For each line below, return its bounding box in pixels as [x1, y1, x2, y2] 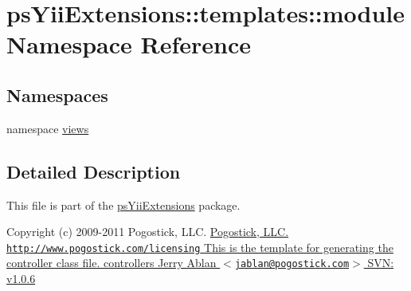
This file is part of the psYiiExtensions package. [6, 196, 241, 213]
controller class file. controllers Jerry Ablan [6, 254, 217, 271]
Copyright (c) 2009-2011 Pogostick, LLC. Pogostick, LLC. [6, 223, 289, 240]
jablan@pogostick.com [234, 258, 350, 270]
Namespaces [6, 82, 108, 107]
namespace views [6, 120, 89, 136]
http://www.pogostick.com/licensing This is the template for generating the [6, 238, 393, 255]
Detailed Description [6, 159, 181, 183]
